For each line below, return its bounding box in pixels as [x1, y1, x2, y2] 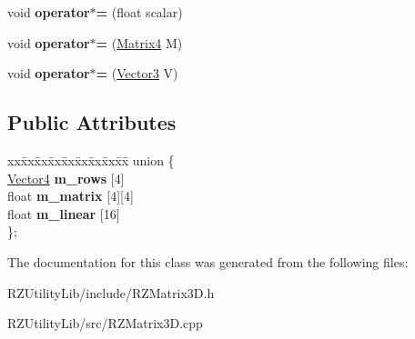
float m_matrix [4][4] [7, 186, 134, 205]
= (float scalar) [96, 3, 183, 21]
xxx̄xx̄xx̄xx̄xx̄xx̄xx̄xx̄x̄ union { [7, 150, 175, 169]
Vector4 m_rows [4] [7, 168, 125, 187]
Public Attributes [7, 108, 177, 136]
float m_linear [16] [7, 204, 120, 223]
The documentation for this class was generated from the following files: [7, 252, 409, 271]
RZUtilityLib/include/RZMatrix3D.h [7, 283, 215, 302]
